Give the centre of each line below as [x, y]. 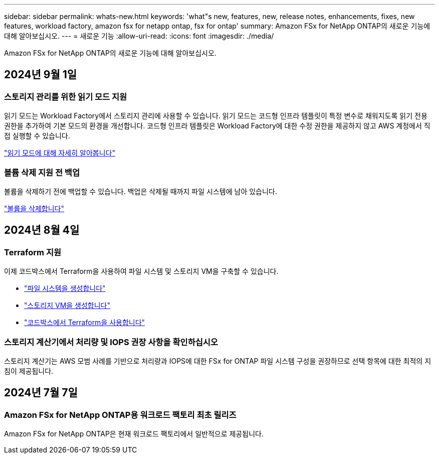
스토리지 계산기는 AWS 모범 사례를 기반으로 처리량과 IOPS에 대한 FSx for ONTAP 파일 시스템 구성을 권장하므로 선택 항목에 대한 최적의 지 [218, 361]
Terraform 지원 [33, 252]
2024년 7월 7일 [41, 393]
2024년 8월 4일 [42, 230]
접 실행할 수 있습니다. [37, 136]
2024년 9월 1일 [41, 75]
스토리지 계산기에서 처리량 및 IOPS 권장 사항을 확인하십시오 [111, 342]
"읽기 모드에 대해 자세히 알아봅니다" [60, 153]
